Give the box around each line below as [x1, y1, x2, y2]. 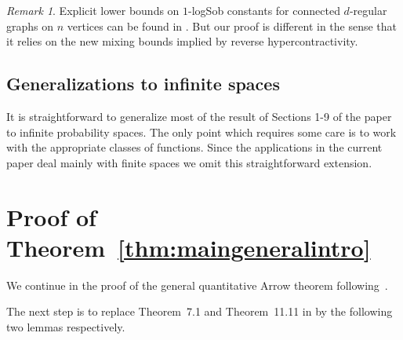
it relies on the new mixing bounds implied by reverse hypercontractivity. [6, 33, 358, 49]
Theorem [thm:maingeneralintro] [6, 231, 371, 263]
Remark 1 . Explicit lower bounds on [6, 2, 180, 18]
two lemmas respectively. [6, 318, 125, 335]
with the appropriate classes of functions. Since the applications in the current [6, 139, 383, 155]
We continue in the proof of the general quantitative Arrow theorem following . [6, 276, 388, 293]
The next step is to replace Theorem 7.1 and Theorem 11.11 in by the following [6, 303, 393, 320]
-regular [349, 2, 387, 18]
